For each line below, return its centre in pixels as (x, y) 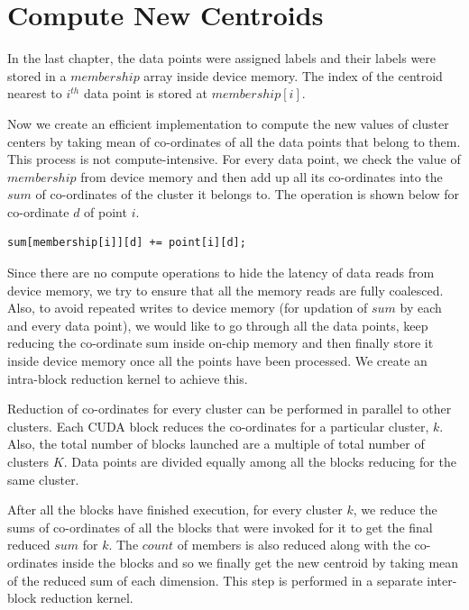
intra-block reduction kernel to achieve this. (128, 378)
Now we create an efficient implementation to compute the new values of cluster (228, 123)
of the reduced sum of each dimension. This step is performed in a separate (215, 580)
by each (421, 308)
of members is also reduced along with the (294, 545)
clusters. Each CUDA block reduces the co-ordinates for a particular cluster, (218, 426)
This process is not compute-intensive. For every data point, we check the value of (234, 159)
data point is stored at (146, 93)
